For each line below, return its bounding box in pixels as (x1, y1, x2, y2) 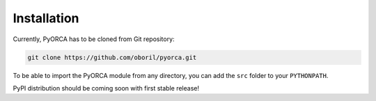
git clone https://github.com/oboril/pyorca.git (27, 53, 197, 61)
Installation (13, 10, 79, 26)
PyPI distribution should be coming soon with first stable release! (13, 84, 200, 92)
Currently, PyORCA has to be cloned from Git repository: (13, 35, 175, 43)
